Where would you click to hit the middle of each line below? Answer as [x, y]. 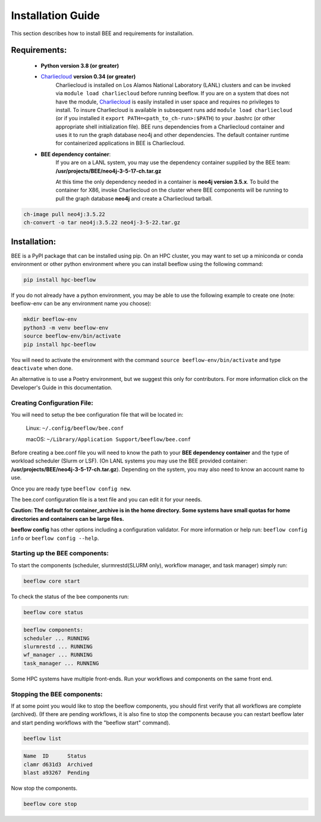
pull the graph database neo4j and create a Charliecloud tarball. [134, 198]
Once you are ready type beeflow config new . [71, 489]
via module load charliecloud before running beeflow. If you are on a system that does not [172, 93]
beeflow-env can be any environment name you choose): [81, 304]
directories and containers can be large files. [67, 518]
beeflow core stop [50, 804]
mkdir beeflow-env [50, 319]
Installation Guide [56, 15]
